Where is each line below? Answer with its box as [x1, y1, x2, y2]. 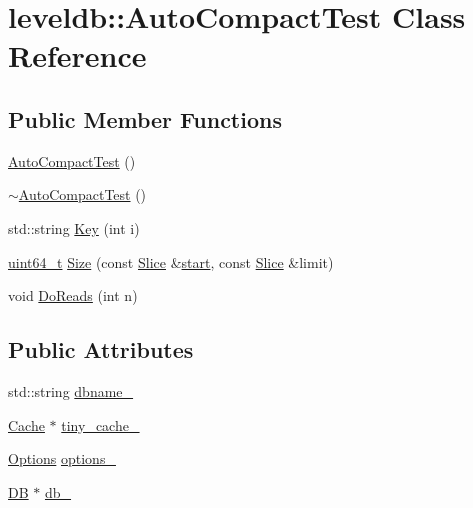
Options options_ [8, 448, 116, 469]
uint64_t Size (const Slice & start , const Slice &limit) [8, 251, 334, 272]
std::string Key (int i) [8, 217, 140, 238]
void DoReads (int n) [8, 285, 138, 306]
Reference [8, 35, 147, 76]
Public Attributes [8, 334, 194, 365]
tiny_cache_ [61, 414, 140, 435]
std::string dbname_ [8, 380, 134, 401]
